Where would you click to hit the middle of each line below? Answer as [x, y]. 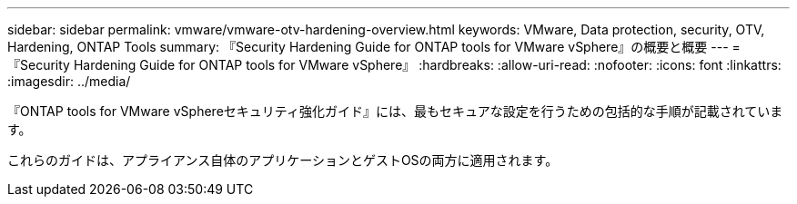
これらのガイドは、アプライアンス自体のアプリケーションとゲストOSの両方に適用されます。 [283, 160]
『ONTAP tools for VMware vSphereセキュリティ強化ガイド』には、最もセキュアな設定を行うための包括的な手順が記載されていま [395, 111]
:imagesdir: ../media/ [69, 81]
